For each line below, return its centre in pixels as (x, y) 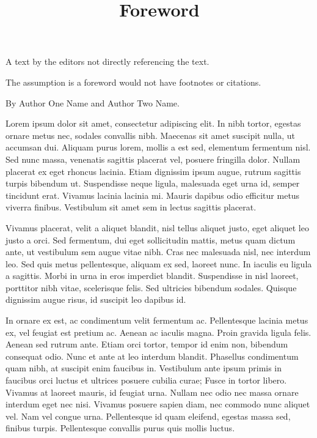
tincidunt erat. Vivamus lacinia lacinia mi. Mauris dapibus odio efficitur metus (153, 195)
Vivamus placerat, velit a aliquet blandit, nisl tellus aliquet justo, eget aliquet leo (157, 227)
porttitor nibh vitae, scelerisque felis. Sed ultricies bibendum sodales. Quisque (151, 287)
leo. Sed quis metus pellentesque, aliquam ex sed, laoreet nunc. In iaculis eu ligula (159, 263)
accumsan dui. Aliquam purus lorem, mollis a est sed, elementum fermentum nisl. (158, 147)
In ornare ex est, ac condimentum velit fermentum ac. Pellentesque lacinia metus (157, 320)
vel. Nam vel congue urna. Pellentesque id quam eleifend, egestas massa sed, (148, 416)
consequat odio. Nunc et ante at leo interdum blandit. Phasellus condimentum (152, 356)
